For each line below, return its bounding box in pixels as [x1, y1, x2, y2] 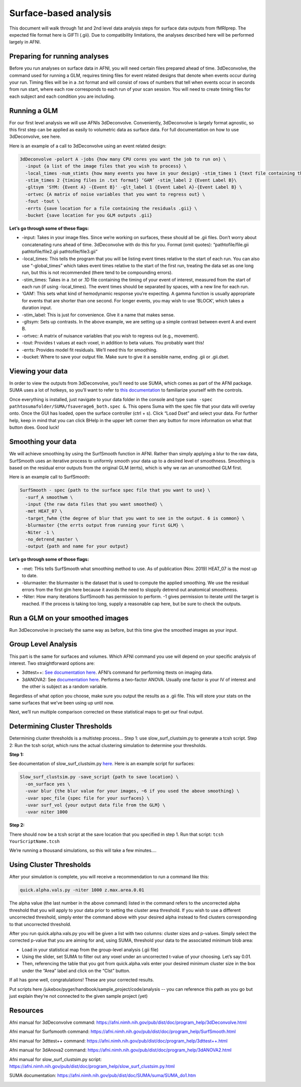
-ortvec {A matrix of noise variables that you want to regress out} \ [25, 191, 205, 197]
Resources [9, 1006, 44, 1015]
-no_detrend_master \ [25, 536, 79, 542]
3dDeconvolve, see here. [9, 133, 61, 140]
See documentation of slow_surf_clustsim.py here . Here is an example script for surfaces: [9, 761, 195, 767]
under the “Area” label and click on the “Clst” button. [22, 968, 130, 974]
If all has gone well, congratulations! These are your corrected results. [9, 977, 154, 983]
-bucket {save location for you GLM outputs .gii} [25, 212, 153, 218]
